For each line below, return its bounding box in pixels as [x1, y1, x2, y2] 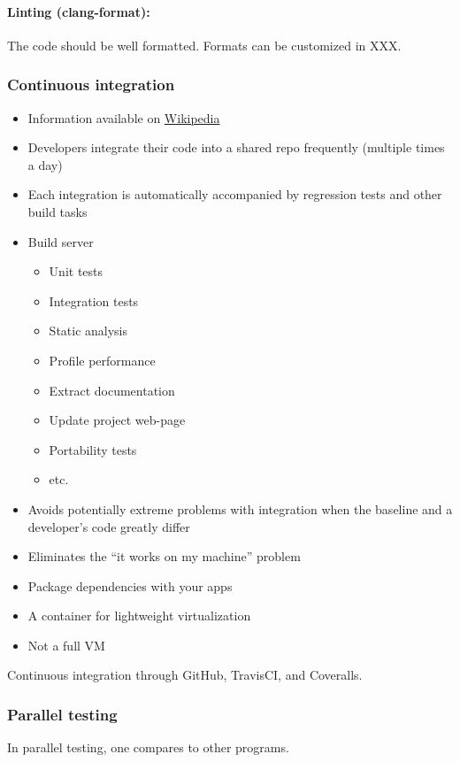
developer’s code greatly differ [27, 517, 190, 535]
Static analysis [49, 321, 128, 340]
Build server [27, 232, 94, 250]
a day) [27, 155, 63, 173]
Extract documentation [49, 381, 175, 399]
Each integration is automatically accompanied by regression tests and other [27, 185, 442, 204]
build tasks [27, 202, 88, 220]
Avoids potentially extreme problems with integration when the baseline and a [27, 499, 453, 518]
